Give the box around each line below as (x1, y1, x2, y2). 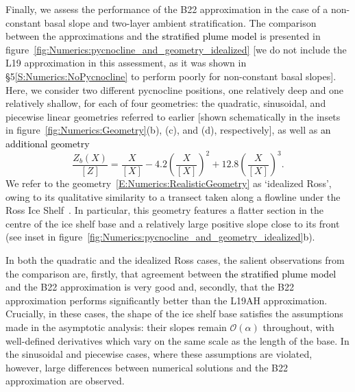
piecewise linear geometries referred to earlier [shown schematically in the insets (5, 109, 341, 123)
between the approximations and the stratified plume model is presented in (5, 29, 321, 43)
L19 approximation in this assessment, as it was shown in (5, 56, 247, 70)
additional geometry (5, 136, 90, 150)
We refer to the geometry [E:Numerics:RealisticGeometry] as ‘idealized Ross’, (5, 176, 332, 191)
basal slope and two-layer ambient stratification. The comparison (44, 15, 317, 29)
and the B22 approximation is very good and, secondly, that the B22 (5, 280, 295, 294)
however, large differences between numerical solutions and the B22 (5, 360, 288, 374)
